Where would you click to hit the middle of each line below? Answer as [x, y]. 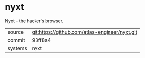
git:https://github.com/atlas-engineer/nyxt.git [84, 32]
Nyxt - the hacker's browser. [34, 21]
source [16, 32]
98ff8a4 [41, 40]
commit [16, 40]
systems [17, 48]
